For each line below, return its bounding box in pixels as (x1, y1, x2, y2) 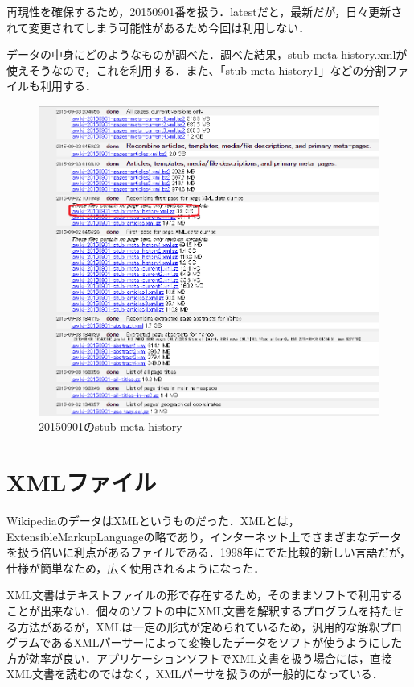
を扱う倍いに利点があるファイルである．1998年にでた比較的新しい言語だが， (6, 544, 412, 561)
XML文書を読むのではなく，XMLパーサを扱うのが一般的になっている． (6, 665, 383, 682)
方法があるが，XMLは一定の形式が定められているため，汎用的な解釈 (17, 618, 380, 635)
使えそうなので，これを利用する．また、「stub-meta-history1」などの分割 (6, 61, 387, 78)
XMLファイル (6, 466, 157, 499)
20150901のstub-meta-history (39, 418, 182, 435)
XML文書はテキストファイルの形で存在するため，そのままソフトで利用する (6, 586, 403, 603)
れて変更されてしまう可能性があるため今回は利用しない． (6, 19, 310, 35)
